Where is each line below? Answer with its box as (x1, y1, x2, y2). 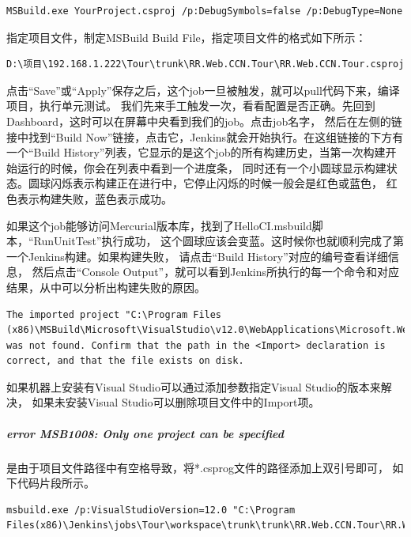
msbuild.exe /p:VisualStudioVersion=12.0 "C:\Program (6, 504, 296, 516)
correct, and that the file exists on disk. (6, 355, 244, 367)
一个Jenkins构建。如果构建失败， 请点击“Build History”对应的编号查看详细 (6, 248, 388, 264)
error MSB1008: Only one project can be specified (6, 425, 285, 441)
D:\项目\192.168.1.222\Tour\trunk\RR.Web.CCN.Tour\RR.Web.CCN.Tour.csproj (6, 59, 405, 70)
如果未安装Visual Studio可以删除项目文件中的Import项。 (32, 394, 320, 410)
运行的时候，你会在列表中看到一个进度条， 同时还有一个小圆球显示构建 (17, 159, 386, 176)
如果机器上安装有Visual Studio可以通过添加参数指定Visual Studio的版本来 (6, 378, 381, 395)
